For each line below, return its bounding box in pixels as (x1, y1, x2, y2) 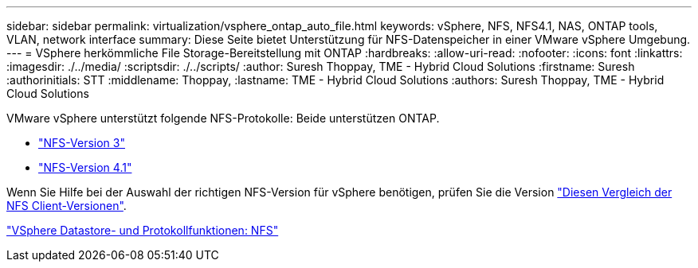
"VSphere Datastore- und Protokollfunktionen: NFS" (6, 223, 279, 237)
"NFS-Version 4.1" (38, 161, 132, 174)
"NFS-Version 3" (38, 136, 125, 150)
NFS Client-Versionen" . (6, 199, 127, 212)
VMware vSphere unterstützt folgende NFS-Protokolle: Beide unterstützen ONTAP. (6, 111, 440, 125)
